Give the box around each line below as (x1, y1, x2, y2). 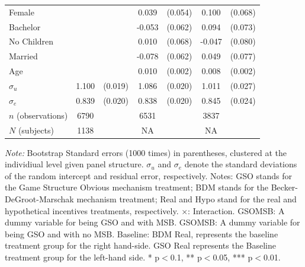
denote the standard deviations (184, 158, 297, 170)
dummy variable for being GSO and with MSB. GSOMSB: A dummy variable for (5, 216, 300, 228)
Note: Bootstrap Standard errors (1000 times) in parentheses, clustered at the (5, 146, 287, 158)
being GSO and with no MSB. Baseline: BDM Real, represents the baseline (5, 227, 278, 240)
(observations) (17, 109, 68, 121)
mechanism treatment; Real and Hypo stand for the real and (76, 192, 297, 205)
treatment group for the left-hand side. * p (5, 250, 160, 263)
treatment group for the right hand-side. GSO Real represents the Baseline (5, 239, 276, 252)
